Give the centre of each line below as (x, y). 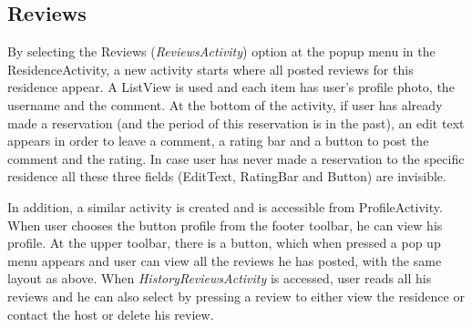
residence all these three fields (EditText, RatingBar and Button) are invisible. (227, 176)
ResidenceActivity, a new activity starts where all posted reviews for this (210, 69)
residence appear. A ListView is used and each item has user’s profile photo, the (231, 87)
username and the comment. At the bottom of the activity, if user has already (225, 104)
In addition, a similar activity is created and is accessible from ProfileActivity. (225, 206)
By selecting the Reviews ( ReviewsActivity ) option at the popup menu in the (221, 51)
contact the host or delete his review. (111, 314)
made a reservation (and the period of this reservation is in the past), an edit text (236, 123)
